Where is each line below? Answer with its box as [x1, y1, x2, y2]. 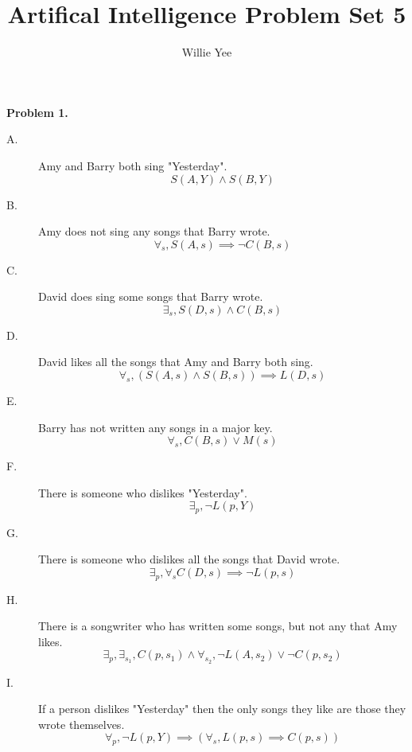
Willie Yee [181, 44, 232, 60]
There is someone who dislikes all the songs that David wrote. [38, 551, 340, 567]
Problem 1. [6, 103, 68, 120]
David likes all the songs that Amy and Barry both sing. [38, 353, 313, 370]
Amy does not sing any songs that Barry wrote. [38, 223, 270, 240]
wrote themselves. [38, 715, 125, 732]
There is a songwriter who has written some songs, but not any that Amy [38, 618, 398, 634]
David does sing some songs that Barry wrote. [38, 288, 263, 305]
